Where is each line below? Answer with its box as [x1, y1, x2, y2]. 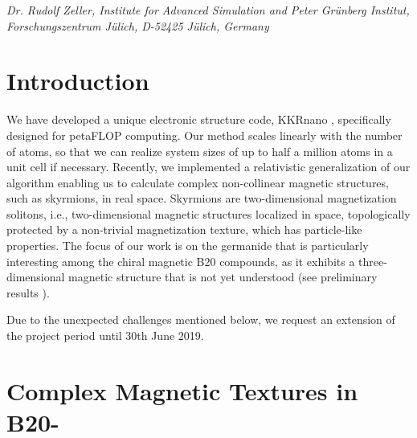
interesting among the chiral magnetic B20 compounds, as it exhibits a [6, 252, 355, 269]
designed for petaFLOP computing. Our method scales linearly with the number [6, 126, 403, 143]
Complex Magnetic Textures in [6, 374, 358, 407]
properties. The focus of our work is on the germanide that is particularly [6, 237, 369, 254]
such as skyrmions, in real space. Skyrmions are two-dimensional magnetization [6, 190, 397, 207]
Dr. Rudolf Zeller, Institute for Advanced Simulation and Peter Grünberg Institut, [6, 2, 410, 18]
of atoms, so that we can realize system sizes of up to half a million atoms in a [6, 142, 393, 159]
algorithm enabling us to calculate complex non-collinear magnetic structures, [6, 174, 389, 190]
